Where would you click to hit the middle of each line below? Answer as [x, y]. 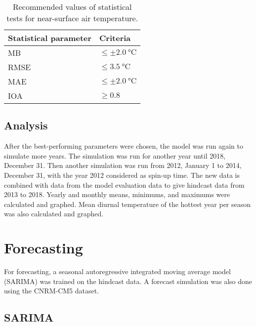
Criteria [115, 38]
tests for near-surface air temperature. [72, 18]
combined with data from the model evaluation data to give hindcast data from [124, 184]
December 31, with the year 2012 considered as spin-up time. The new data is [122, 175]
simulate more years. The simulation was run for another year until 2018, [115, 155]
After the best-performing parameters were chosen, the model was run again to [124, 146]
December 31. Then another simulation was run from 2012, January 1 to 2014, [123, 165]
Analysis [26, 125]
